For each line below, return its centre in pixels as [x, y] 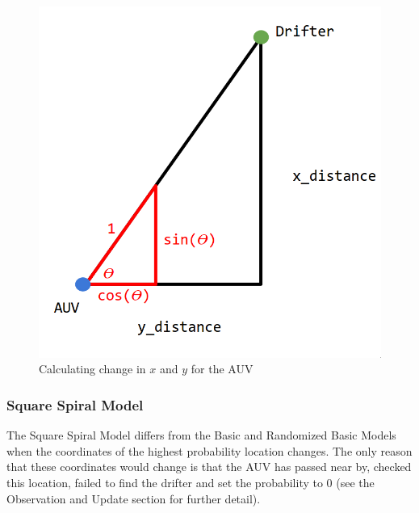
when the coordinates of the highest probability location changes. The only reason [209, 450]
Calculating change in [92, 369]
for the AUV [222, 369]
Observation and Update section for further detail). [134, 498]
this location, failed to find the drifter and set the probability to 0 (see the [191, 482]
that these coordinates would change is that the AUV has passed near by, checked [209, 467]
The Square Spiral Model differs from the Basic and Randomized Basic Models [201, 435]
